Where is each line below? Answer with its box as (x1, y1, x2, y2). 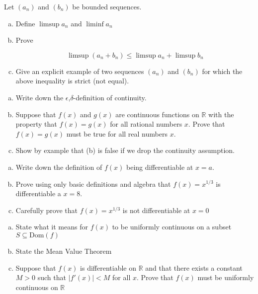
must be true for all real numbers (66, 128, 168, 139)
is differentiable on (80, 262, 136, 273)
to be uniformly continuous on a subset (112, 221, 232, 232)
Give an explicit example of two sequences (15, 66, 144, 76)
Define (15, 18, 35, 28)
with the (208, 109, 234, 119)
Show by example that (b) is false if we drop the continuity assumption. (15, 145, 235, 155)
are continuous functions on (115, 109, 199, 119)
